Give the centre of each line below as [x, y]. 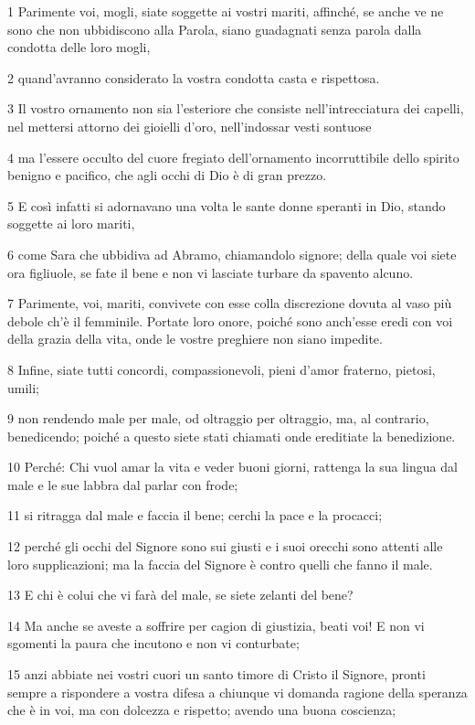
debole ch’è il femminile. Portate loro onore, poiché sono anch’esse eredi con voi [230, 320]
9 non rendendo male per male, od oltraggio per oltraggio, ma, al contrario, [218, 418]
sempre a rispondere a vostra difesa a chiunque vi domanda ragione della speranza [237, 692]
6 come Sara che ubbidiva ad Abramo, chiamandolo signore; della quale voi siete [232, 254]
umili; [24, 387]
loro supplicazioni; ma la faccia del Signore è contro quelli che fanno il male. [220, 564]
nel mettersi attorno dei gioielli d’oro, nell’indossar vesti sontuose [190, 126]
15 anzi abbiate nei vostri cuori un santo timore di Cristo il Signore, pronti [216, 674]
